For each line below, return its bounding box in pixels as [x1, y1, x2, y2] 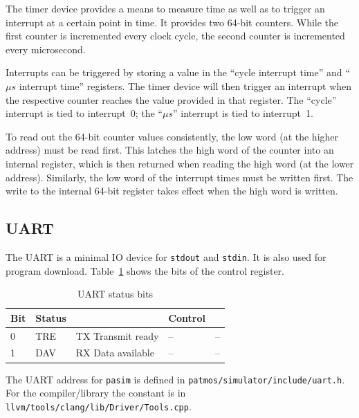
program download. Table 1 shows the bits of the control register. [6, 263, 285, 278]
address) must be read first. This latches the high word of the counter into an [6, 143, 334, 157]
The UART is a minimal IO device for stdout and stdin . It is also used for [6, 249, 326, 264]
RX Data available [75, 345, 154, 360]
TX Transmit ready [75, 328, 159, 343]
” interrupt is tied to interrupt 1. [173, 106, 313, 120]
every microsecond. [6, 42, 86, 56]
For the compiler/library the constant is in [6, 385, 186, 400]
